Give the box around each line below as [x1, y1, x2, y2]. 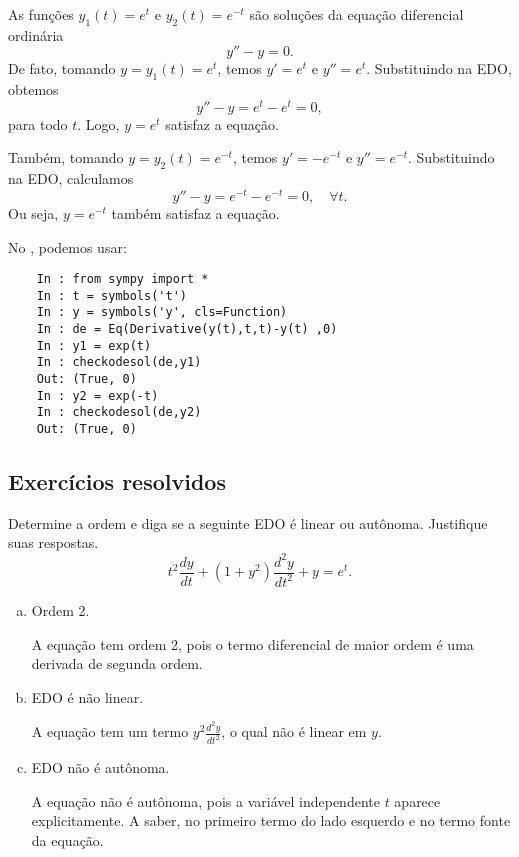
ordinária [8, 24, 64, 45]
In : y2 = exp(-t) [36, 388, 159, 403]
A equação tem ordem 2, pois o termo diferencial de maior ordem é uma [31, 633, 474, 654]
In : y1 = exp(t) [36, 338, 152, 353]
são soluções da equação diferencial [249, 4, 464, 24]
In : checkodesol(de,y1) [36, 355, 202, 370]
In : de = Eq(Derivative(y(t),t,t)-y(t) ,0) [36, 322, 338, 337]
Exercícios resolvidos [8, 466, 226, 497]
